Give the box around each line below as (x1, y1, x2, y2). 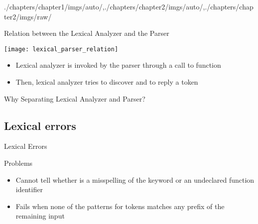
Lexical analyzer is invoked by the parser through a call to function (15, 60, 221, 70)
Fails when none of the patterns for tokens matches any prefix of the (15, 201, 225, 211)
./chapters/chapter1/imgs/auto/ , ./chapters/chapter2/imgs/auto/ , (4, 1, 205, 11)
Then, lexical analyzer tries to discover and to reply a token (15, 77, 198, 87)
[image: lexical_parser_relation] (4, 45, 119, 53)
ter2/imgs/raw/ (4, 11, 52, 21)
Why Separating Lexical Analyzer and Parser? (4, 93, 145, 104)
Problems (4, 158, 33, 168)
